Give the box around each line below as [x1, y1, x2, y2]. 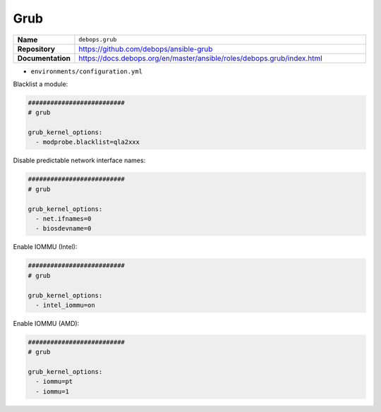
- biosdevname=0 [35, 224, 92, 233]
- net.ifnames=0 [35, 215, 92, 223]
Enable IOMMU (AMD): [13, 319, 80, 327]
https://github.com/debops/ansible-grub [78, 44, 213, 54]
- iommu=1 [35, 387, 70, 395]
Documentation [17, 53, 71, 63]
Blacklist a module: [13, 80, 68, 88]
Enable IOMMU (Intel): [13, 243, 78, 251]
